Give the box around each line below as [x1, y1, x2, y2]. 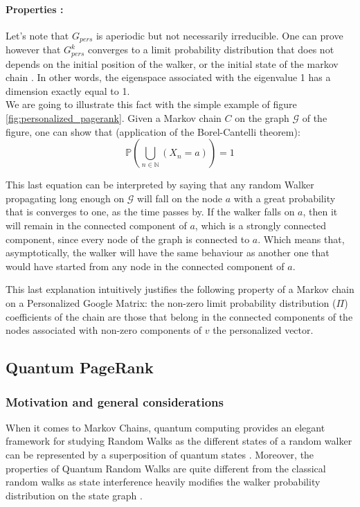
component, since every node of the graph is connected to [6, 231, 250, 246]
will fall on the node [137, 190, 223, 205]
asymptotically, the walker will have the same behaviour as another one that [6, 245, 330, 260]
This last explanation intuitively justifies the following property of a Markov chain [6, 282, 354, 296]
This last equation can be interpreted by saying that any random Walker [6, 177, 314, 192]
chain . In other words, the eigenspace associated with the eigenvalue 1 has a [6, 70, 331, 84]
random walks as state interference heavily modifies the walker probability [6, 474, 321, 489]
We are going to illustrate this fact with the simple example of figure [6, 97, 297, 112]
